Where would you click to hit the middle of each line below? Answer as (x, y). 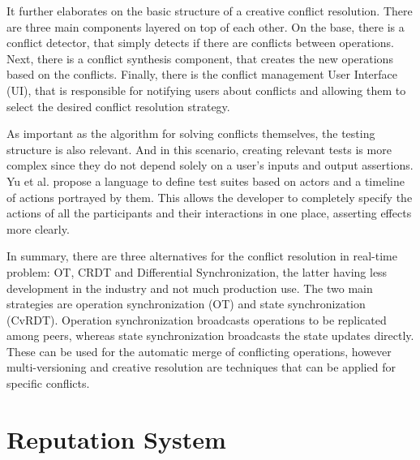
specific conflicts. (48, 383)
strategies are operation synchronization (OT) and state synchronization (186, 304)
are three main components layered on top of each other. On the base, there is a (206, 26)
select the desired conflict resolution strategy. (118, 106)
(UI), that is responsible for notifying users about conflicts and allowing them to (206, 90)
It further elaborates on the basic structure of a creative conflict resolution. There (210, 11)
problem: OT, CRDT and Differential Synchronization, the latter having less (197, 271)
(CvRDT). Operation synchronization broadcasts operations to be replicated (197, 319)
